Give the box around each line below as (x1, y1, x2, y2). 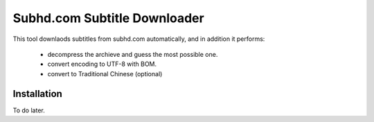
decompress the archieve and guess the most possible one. (47, 50, 218, 58)
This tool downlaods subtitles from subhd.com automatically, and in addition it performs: (12, 35, 265, 43)
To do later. (12, 106, 45, 114)
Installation (12, 87, 62, 100)
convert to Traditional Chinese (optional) (47, 69, 163, 78)
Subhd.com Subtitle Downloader (12, 10, 204, 26)
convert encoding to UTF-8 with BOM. (47, 60, 157, 69)
